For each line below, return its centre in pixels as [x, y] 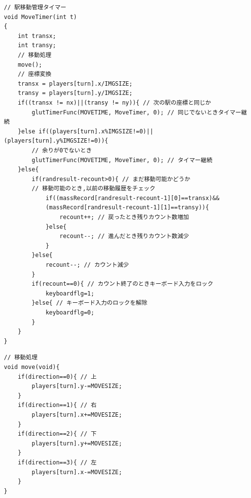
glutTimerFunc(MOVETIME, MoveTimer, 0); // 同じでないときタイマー [136, 112]
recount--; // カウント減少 [87, 265]
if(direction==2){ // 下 [57, 434]
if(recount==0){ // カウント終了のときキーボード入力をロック [123, 284]
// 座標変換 [34, 74]
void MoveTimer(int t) [41, 17]
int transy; [37, 46]
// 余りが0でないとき [62, 150]
